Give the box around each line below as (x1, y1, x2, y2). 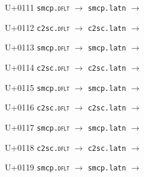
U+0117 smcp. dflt (5, 121, 70, 133)
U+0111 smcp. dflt (5, 1, 70, 13)
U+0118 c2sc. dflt (5, 141, 70, 153)
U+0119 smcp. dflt (5, 161, 70, 173)
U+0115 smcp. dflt (5, 81, 70, 93)
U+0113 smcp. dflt (5, 41, 70, 53)
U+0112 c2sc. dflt (5, 21, 70, 33)
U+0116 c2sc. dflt (5, 101, 70, 113)
